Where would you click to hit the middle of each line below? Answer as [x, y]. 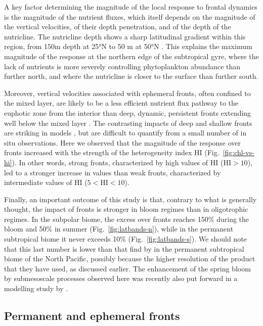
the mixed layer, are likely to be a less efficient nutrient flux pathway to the [121, 103]
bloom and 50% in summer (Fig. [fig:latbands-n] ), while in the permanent [119, 229]
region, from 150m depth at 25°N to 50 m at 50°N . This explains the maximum [128, 46]
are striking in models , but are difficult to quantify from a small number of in [125, 133]
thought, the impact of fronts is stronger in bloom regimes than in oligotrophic [126, 209]
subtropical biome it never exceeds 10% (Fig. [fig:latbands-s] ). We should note [125, 239]
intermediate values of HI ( [46, 182]
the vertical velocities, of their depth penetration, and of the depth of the [118, 27]
